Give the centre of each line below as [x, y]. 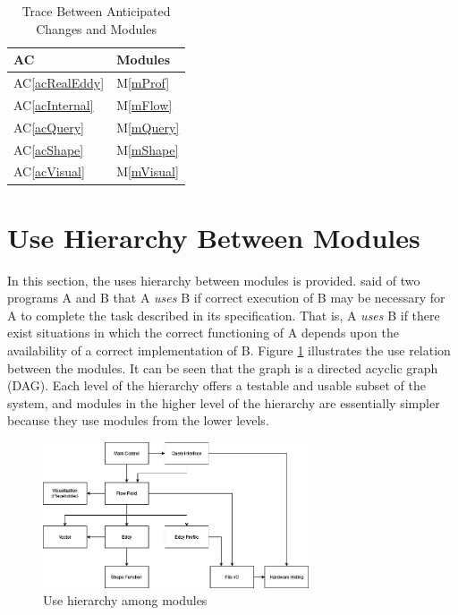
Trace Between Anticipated [96, 11]
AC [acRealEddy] [59, 83]
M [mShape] [148, 149]
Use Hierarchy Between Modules [214, 237]
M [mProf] [143, 83]
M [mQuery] [148, 127]
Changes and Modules [96, 28]
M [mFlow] [144, 104]
